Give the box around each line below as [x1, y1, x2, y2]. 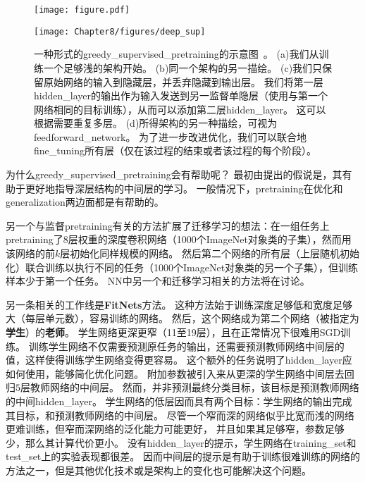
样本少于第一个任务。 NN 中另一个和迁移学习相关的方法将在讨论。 [6, 273, 310, 288]
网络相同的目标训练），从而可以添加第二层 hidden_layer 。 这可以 [34, 101, 326, 116]
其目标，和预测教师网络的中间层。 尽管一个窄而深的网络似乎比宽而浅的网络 [6, 407, 354, 422]
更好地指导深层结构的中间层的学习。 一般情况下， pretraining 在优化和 [25, 180, 343, 195]
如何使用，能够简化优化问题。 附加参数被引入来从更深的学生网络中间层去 [6, 366, 345, 381]
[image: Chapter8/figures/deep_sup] [34, 26, 206, 37]
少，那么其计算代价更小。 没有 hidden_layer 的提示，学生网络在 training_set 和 [6, 435, 357, 450]
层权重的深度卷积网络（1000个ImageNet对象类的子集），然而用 [68, 232, 352, 247]
